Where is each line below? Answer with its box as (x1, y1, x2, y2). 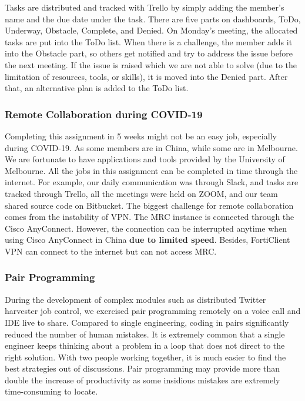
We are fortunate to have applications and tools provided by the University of (5, 153, 285, 165)
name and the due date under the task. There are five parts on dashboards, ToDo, (5, 12, 301, 25)
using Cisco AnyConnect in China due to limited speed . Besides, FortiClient (5, 233, 290, 246)
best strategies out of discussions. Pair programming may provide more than (5, 362, 280, 375)
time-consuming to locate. (5, 385, 98, 397)
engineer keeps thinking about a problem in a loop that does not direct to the (5, 339, 285, 352)
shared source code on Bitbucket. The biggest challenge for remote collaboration (5, 199, 294, 211)
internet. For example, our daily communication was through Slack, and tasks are (5, 176, 299, 188)
